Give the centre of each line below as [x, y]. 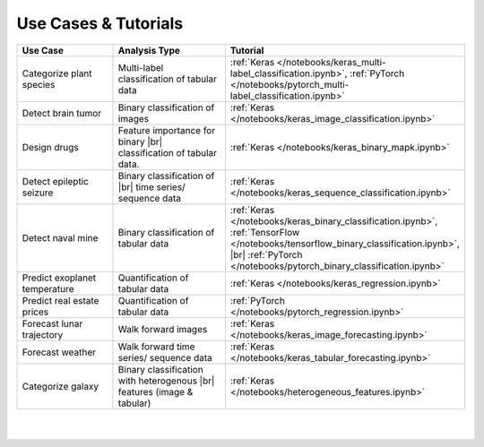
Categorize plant [57, 73]
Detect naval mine [60, 237]
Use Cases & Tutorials [100, 23]
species [39, 84]
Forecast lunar [52, 323]
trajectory [43, 334]
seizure [38, 193]
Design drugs [51, 147]
